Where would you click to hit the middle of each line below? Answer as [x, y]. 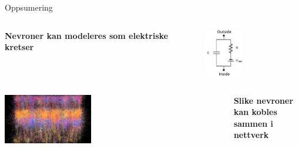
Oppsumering [29, 7]
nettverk [251, 135]
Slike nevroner [263, 100]
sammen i [253, 123]
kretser [19, 47]
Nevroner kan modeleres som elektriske [86, 35]
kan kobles [255, 112]
